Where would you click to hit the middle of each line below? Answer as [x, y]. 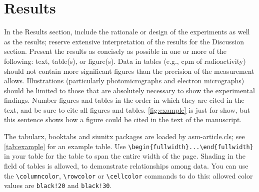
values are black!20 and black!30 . [58, 185]
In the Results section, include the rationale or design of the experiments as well [127, 32]
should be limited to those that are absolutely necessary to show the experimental [129, 90]
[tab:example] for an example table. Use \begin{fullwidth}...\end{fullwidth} [129, 146]
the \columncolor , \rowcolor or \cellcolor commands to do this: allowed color [128, 175]
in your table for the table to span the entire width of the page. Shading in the [125, 156]
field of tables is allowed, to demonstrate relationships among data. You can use [126, 165]
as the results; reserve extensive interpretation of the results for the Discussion [124, 41]
